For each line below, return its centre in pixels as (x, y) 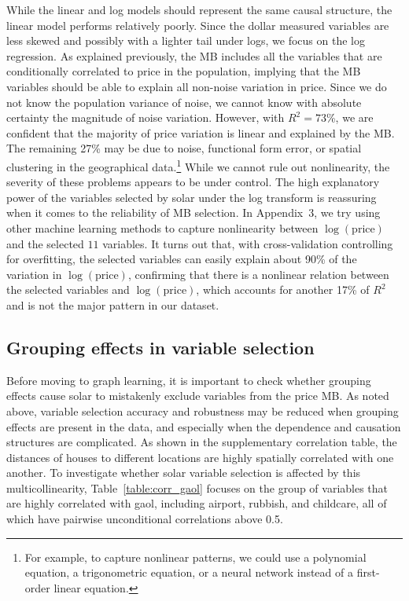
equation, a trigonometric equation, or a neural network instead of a (189, 572)
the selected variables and (68, 290)
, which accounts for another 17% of (283, 290)
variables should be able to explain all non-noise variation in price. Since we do (197, 86)
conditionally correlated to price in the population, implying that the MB (184, 71)
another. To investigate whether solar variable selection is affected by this (184, 473)
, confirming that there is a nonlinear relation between (258, 274)
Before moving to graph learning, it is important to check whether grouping (189, 380)
